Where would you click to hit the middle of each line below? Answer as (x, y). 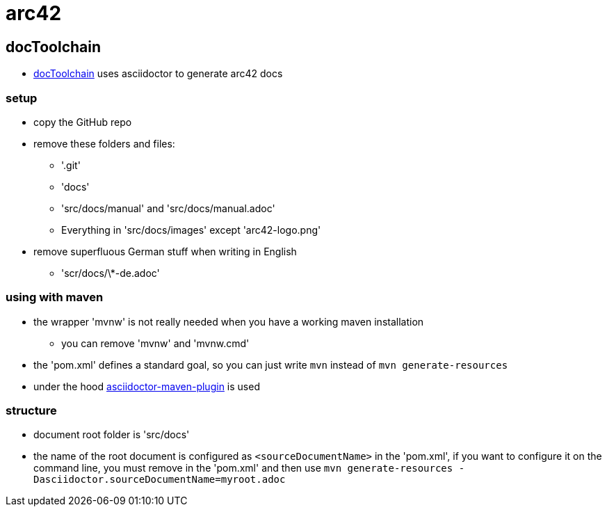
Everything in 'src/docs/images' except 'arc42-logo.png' (191, 230)
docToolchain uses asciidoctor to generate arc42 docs (158, 74)
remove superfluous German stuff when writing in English (165, 251)
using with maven (55, 297)
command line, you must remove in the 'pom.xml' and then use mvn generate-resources (243, 468)
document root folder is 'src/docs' (112, 435)
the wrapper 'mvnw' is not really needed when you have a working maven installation (229, 321)
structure (31, 411)
